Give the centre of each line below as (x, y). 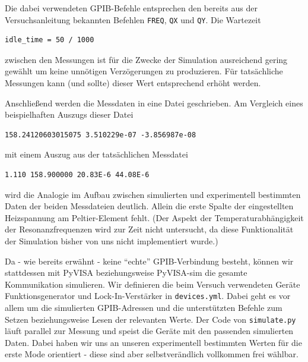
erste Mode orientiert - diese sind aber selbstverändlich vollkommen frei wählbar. (152, 354)
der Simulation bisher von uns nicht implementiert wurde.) (112, 240)
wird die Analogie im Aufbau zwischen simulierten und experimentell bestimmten (153, 194)
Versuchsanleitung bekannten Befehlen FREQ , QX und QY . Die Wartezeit (133, 19)
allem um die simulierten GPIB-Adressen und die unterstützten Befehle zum (144, 307)
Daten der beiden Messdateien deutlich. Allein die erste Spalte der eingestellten (149, 206)
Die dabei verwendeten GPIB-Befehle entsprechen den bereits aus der (131, 8)
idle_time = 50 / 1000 (50, 40)
